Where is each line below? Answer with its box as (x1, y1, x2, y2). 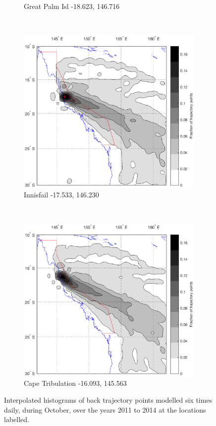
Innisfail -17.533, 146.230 (24, 189, 99, 200)
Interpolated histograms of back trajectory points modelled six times (4, 394, 213, 405)
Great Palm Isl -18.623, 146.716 (24, 1, 120, 11)
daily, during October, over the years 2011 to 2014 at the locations (4, 404, 206, 415)
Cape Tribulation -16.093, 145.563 (24, 378, 127, 388)
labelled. (4, 414, 29, 425)
